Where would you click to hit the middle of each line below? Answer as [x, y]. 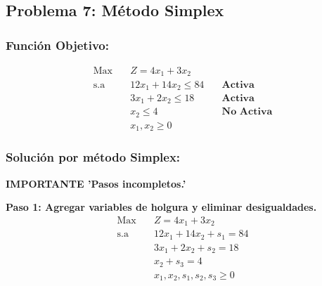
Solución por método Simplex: [93, 157]
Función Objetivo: [57, 45]
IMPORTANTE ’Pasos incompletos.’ [96, 183]
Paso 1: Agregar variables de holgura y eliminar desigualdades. [161, 207]
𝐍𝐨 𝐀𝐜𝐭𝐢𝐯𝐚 [247, 112]
